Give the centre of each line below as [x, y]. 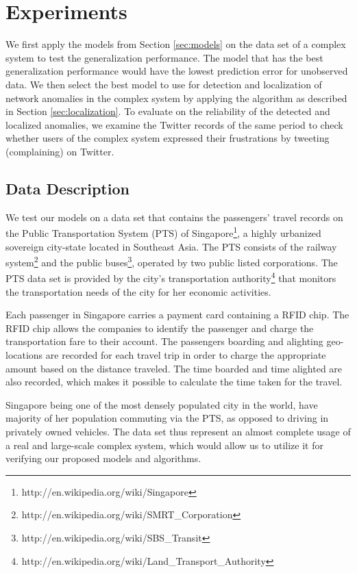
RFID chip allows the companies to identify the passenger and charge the [160, 328]
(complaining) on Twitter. [60, 151]
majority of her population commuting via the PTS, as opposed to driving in [167, 418]
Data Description [67, 188]
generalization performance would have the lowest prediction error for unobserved [177, 71]
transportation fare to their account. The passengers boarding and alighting [164, 341]
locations [24, 354]
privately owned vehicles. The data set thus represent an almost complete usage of [178, 431]
